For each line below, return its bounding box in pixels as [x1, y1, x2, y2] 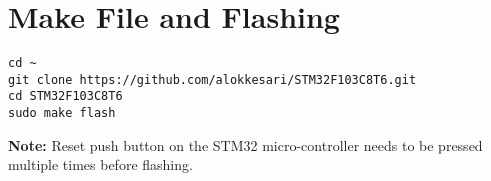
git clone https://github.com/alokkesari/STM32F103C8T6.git [8, 72, 417, 87]
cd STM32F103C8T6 [8, 89, 123, 104]
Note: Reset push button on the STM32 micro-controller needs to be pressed [8, 134, 483, 155]
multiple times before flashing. [8, 154, 193, 175]
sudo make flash [8, 106, 116, 121]
